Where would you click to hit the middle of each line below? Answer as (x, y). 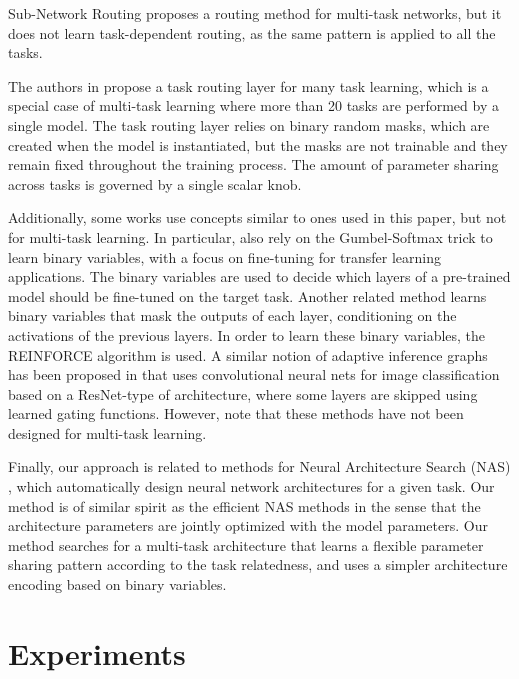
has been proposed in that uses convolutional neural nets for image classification (254, 374)
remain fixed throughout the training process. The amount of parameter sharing (253, 164)
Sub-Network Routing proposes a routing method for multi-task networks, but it (255, 13)
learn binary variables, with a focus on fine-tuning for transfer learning (225, 256)
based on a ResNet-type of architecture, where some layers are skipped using (243, 393)
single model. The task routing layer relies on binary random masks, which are (249, 124)
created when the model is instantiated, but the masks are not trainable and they (258, 144)
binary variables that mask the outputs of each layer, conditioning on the (232, 315)
